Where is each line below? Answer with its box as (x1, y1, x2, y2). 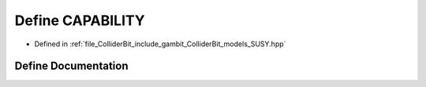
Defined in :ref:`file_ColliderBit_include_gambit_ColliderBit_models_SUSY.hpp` (34, 39, 286, 49)
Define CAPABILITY (14, 12, 145, 29)
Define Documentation (14, 60, 129, 73)
